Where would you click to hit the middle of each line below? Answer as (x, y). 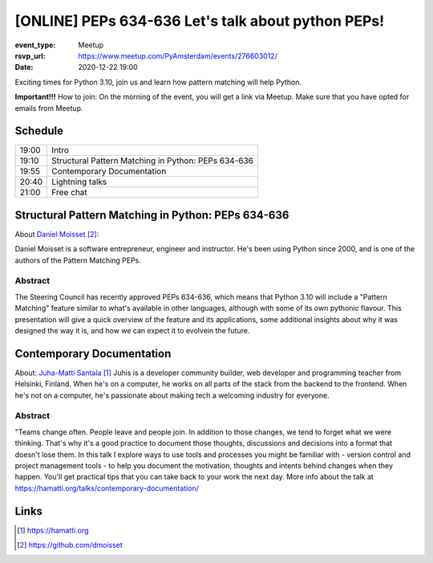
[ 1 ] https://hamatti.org (53, 530)
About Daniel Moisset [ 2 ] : (57, 234)
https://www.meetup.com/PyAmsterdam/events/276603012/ (178, 55)
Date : (24, 67)
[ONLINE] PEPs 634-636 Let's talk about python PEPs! (200, 21)
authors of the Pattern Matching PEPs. (78, 260)
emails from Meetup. (49, 108)
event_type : (35, 45)
